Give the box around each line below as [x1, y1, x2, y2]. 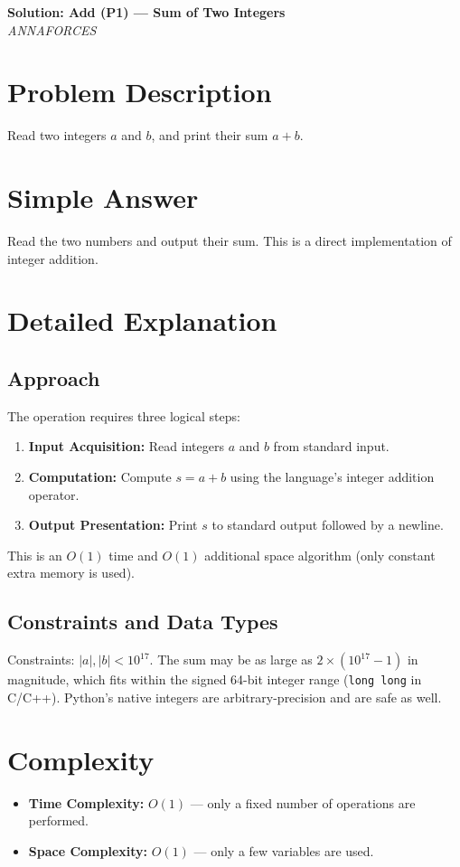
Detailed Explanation [7, 302, 277, 339]
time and [108, 545, 158, 564]
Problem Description [7, 73, 272, 110]
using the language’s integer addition [230, 466, 435, 485]
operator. [28, 485, 80, 504]
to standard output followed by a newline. [211, 515, 444, 534]
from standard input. [273, 437, 390, 456]
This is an [7, 545, 62, 564]
